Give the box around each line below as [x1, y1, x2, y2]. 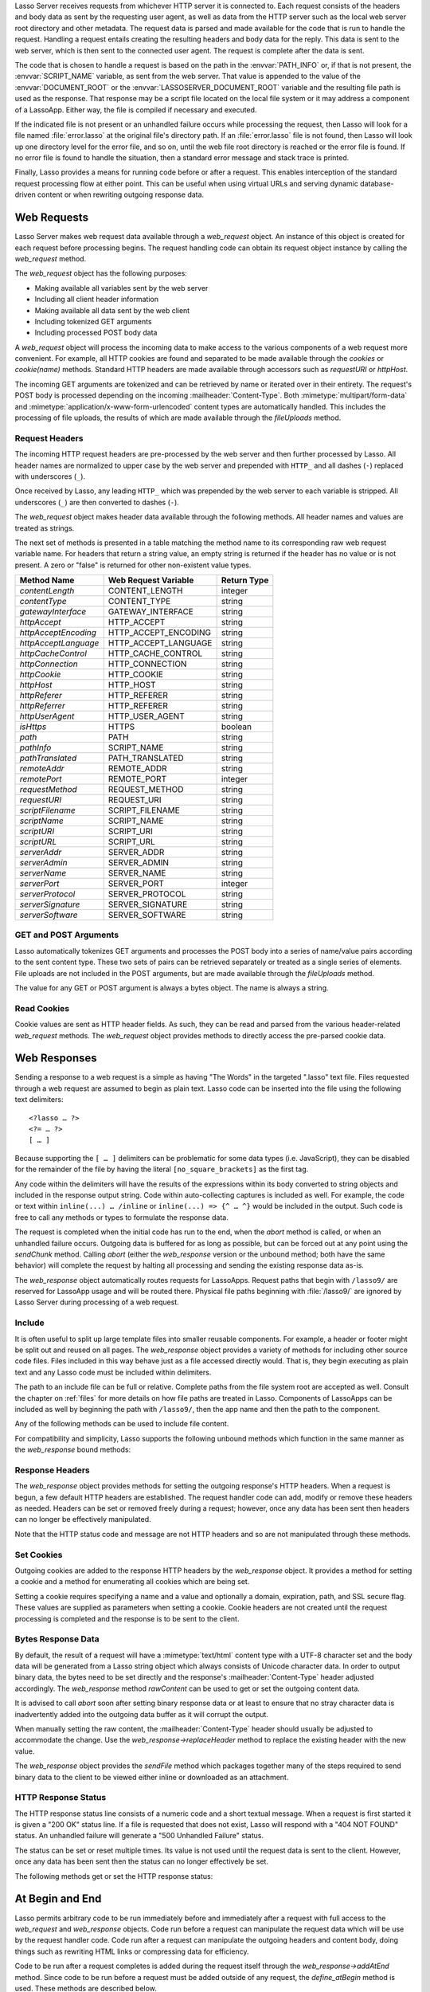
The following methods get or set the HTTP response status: [14, 1871, 213, 1880]
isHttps [19, 721, 47, 732]
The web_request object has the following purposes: [14, 269, 187, 278]
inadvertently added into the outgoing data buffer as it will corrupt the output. [14, 1709, 268, 1719]
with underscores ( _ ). [14, 471, 86, 481]
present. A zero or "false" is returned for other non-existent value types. [14, 560, 252, 570]
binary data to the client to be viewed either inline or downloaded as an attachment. [14, 1772, 289, 1782]
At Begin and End [14, 1892, 102, 1906]
